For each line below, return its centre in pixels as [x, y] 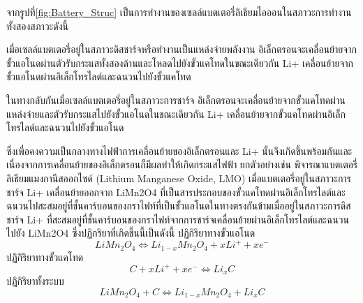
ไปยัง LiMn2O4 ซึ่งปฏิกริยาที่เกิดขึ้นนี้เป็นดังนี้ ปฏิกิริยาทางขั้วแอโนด [131, 233]
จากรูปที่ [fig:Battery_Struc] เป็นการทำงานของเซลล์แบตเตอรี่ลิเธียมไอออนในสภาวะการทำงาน [179, 12]
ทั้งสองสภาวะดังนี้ [37, 25]
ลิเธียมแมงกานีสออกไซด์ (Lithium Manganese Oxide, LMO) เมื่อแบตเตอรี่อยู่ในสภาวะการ [179, 178]
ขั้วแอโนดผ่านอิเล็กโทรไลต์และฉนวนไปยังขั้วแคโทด [99, 76]
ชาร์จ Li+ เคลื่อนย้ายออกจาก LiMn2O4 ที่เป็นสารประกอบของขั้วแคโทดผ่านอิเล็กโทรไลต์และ [176, 192]
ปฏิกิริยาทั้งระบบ [35, 281]
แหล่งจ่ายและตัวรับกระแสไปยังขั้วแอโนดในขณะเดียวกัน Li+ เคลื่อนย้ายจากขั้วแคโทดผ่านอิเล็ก [176, 113]
